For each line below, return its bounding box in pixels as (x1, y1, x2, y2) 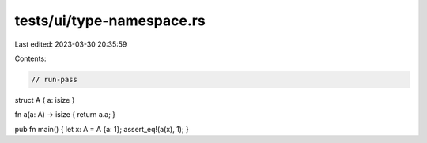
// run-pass (31, 75, 78, 84)
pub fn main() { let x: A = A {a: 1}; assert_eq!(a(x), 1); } (14, 124, 190, 134)
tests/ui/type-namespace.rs (14, 12, 206, 29)
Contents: (14, 54, 47, 63)
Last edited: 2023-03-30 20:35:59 (14, 40, 127, 49)
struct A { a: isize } (14, 95, 75, 104)
